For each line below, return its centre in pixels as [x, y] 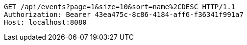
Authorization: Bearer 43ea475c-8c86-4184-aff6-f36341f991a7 [124, 15]
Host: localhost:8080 [45, 22]
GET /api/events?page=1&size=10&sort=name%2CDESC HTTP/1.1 [120, 7]
